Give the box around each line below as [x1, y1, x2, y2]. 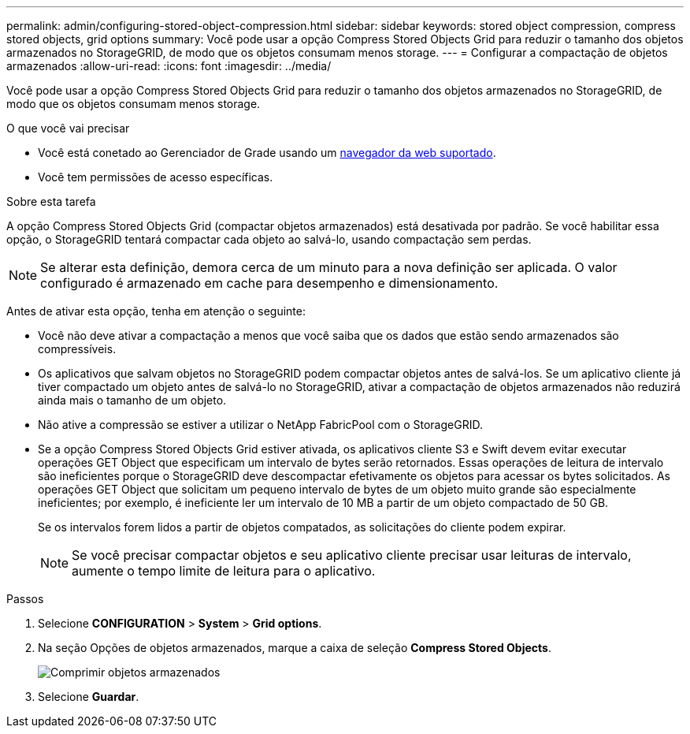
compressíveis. [38, 342, 117, 356]
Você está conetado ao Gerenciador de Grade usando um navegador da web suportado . [38, 146, 496, 159]
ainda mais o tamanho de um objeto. [38, 393, 227, 407]
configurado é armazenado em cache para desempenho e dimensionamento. [40, 275, 499, 291]
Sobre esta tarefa [6, 195, 96, 208]
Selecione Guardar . [38, 690, 139, 703]
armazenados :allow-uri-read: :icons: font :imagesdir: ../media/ [6, 59, 332, 73]
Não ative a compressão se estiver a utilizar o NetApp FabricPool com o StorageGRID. [38, 418, 483, 431]
